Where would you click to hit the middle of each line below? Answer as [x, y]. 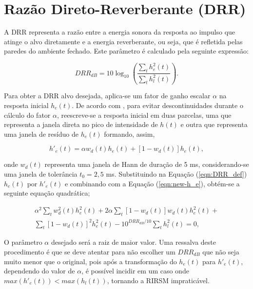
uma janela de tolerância [41, 174]
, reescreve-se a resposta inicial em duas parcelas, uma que [144, 115]
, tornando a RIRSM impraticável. [158, 280]
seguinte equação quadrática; [47, 193]
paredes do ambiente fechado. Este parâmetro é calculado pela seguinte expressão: [126, 51]
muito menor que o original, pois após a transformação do [90, 261]
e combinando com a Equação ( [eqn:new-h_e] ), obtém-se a [152, 183]
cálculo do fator [27, 115]
